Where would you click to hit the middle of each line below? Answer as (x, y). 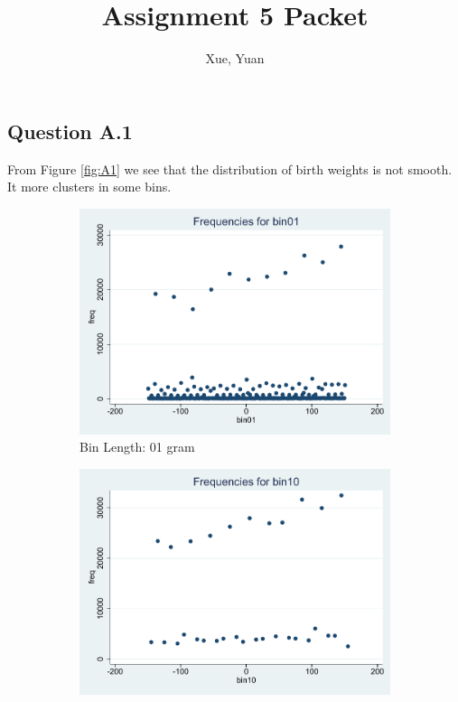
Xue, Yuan (235, 58)
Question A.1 (70, 131)
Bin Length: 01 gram (137, 447)
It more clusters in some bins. (89, 187)
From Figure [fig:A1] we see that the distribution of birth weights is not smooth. (230, 168)
